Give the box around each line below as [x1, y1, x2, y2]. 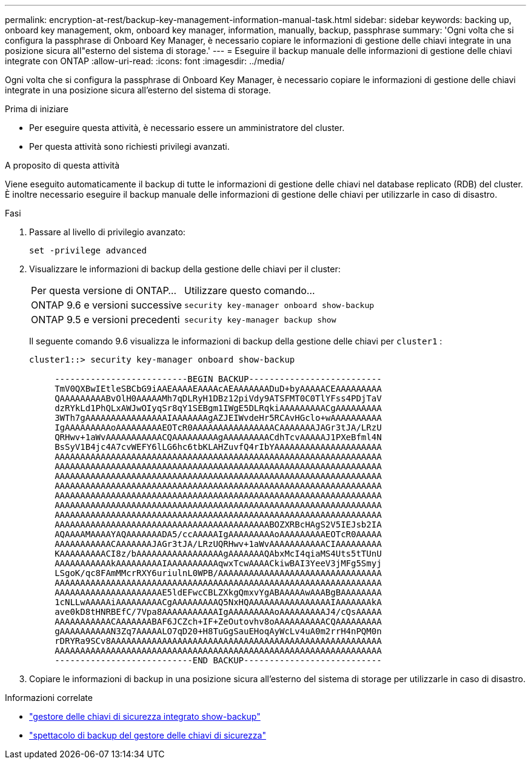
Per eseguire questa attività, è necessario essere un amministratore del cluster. [29, 122, 345, 133]
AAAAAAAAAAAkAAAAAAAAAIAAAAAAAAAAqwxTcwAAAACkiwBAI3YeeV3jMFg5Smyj [55, 558, 382, 568]
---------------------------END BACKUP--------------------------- [55, 655, 382, 665]
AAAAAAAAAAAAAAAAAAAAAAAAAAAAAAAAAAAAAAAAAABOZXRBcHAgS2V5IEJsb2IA [55, 520, 382, 529]
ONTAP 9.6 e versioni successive [31, 299, 182, 311]
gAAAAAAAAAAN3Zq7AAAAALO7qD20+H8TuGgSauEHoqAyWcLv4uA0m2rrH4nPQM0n [55, 626, 382, 636]
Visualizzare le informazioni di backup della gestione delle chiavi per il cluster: [29, 264, 341, 274]
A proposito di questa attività [5, 160, 120, 170]
